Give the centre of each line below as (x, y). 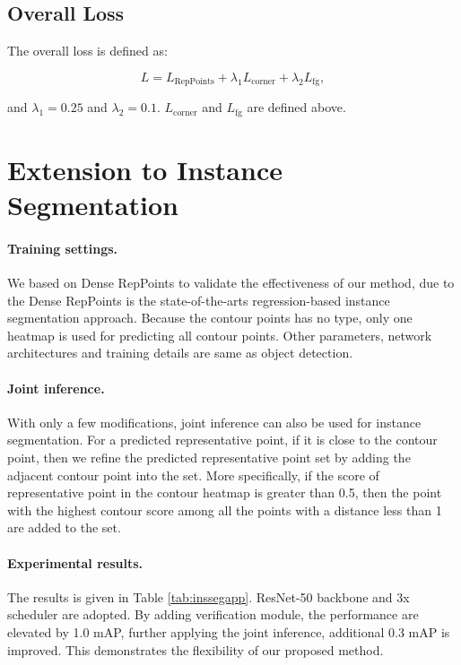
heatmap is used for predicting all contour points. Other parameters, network (220, 335)
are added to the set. (64, 527)
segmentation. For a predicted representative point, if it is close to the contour (222, 440)
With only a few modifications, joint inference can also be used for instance (214, 422)
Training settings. (63, 248)
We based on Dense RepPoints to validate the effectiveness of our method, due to (231, 283)
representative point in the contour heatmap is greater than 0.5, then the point (225, 492)
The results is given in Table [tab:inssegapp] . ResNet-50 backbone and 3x (209, 596)
